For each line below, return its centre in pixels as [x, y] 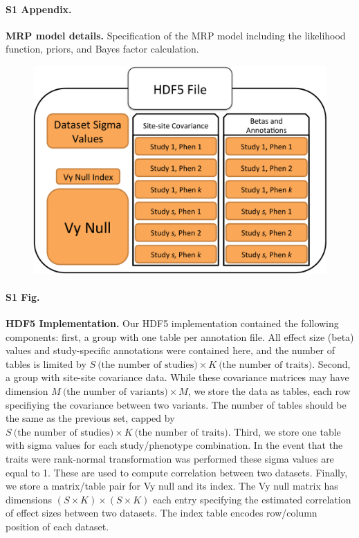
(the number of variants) [115, 392]
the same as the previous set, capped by [90, 418]
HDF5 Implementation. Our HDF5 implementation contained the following [172, 323]
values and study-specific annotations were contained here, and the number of [171, 350]
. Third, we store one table [284, 431]
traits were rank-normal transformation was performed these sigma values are [170, 458]
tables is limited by [46, 363]
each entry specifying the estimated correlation [252, 499]
